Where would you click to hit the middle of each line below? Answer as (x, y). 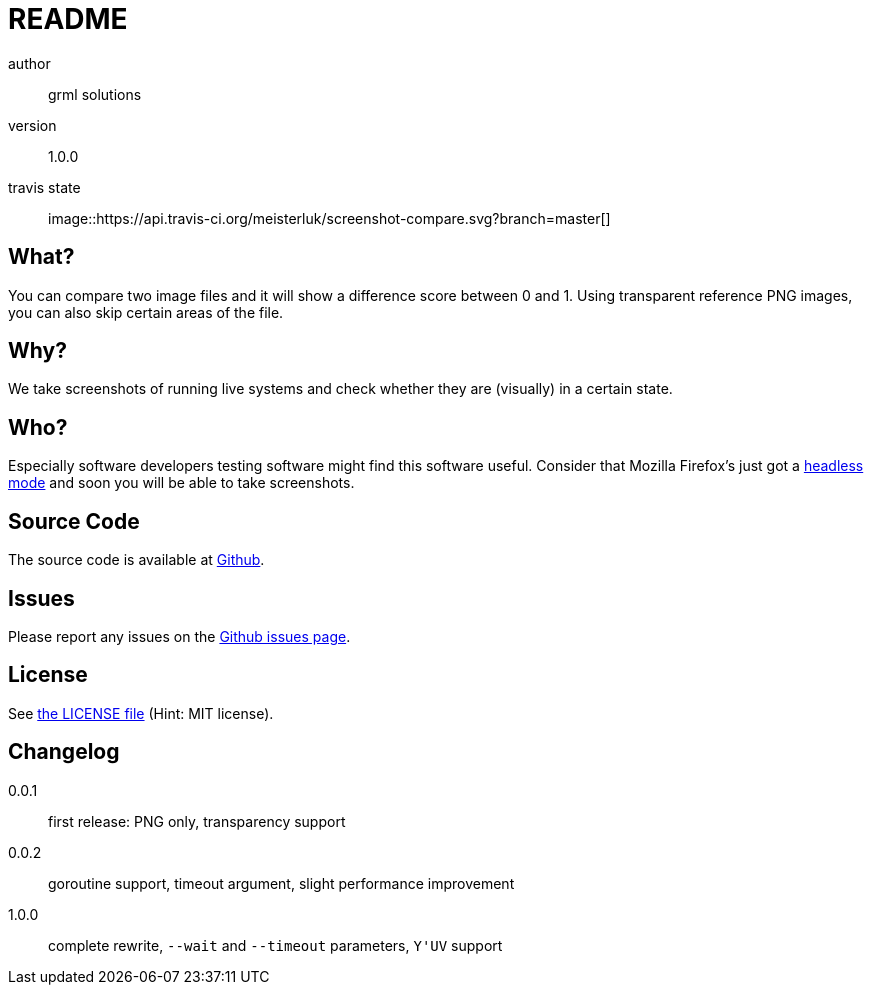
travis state (44, 187)
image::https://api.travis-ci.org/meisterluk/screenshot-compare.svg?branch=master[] (329, 218)
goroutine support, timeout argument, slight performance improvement (281, 883)
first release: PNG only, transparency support (197, 821)
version (32, 125)
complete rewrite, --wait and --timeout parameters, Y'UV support (275, 945)
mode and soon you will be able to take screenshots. (181, 483)
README (68, 19)
